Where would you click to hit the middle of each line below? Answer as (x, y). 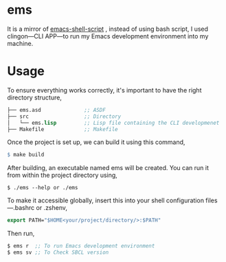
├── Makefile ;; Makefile (63, 129)
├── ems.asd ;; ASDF (57, 110)
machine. (20, 43)
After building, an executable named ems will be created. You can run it (108, 168)
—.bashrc (21, 208)
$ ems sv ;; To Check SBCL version (58, 252)
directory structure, (34, 97)
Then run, (21, 234)
